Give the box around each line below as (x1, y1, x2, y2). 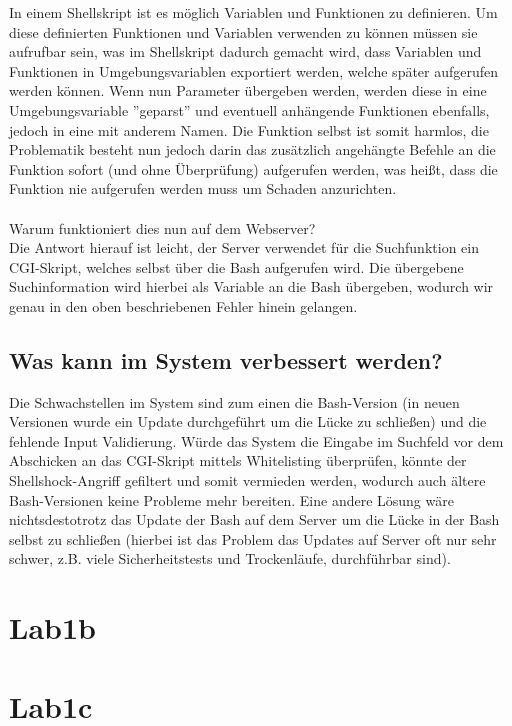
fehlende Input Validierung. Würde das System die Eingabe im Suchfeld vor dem (9, 430, 504, 451)
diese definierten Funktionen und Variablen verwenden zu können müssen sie (9, 21, 478, 42)
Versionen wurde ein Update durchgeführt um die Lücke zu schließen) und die (9, 411, 487, 432)
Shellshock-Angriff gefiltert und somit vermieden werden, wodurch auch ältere (9, 470, 486, 491)
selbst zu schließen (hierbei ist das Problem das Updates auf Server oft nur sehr (9, 528, 497, 549)
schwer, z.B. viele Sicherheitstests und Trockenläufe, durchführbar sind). (9, 548, 451, 569)
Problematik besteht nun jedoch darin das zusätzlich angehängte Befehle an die (9, 139, 496, 160)
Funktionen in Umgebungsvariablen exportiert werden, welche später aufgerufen (9, 60, 499, 81)
